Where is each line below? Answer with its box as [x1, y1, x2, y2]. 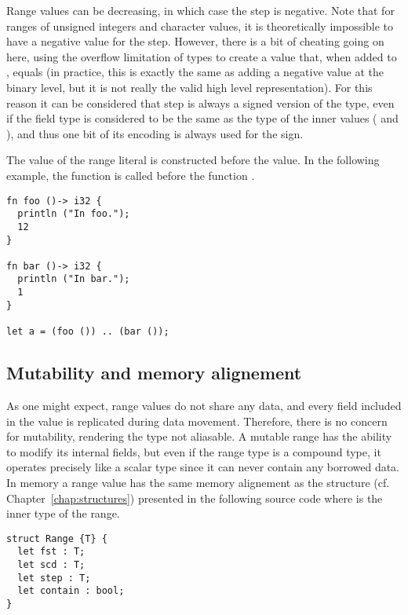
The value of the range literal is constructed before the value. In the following [6, 152, 380, 168]
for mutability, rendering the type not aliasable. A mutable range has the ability [6, 428, 392, 445]
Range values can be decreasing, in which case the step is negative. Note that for [6, 2, 395, 18]
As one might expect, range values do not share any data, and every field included [6, 397, 402, 413]
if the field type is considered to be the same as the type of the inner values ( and [6, 110, 399, 126]
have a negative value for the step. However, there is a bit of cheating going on [6, 33, 384, 49]
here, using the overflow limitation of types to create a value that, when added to [6, 48, 397, 64]
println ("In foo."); [17, 208, 130, 220]
